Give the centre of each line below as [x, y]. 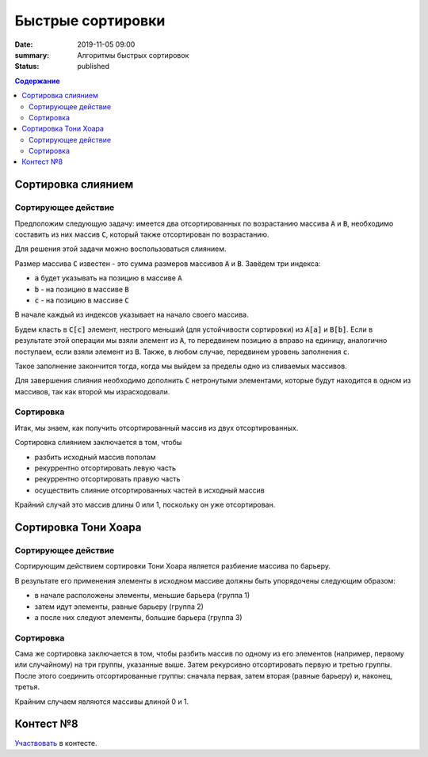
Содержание [37, 81]
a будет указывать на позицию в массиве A [108, 278]
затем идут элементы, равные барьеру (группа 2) [119, 607]
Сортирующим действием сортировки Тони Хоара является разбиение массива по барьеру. [173, 566]
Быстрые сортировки [90, 21]
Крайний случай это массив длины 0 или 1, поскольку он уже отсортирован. [145, 505]
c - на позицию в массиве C [82, 300]
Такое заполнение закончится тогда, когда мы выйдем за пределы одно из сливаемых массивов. [181, 366]
